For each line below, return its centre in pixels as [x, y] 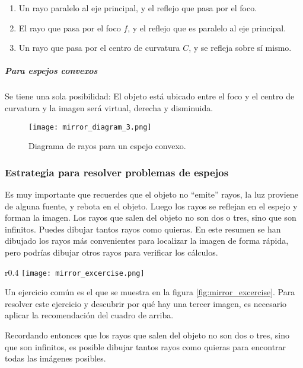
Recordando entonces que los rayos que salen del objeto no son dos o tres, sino [147, 335]
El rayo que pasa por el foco [70, 28]
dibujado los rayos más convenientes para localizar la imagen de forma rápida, [147, 241]
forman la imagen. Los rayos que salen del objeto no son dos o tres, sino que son [151, 217]
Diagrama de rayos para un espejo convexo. [107, 146]
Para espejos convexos [51, 71]
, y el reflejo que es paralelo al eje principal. [207, 28]
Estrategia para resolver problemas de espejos [117, 172]
